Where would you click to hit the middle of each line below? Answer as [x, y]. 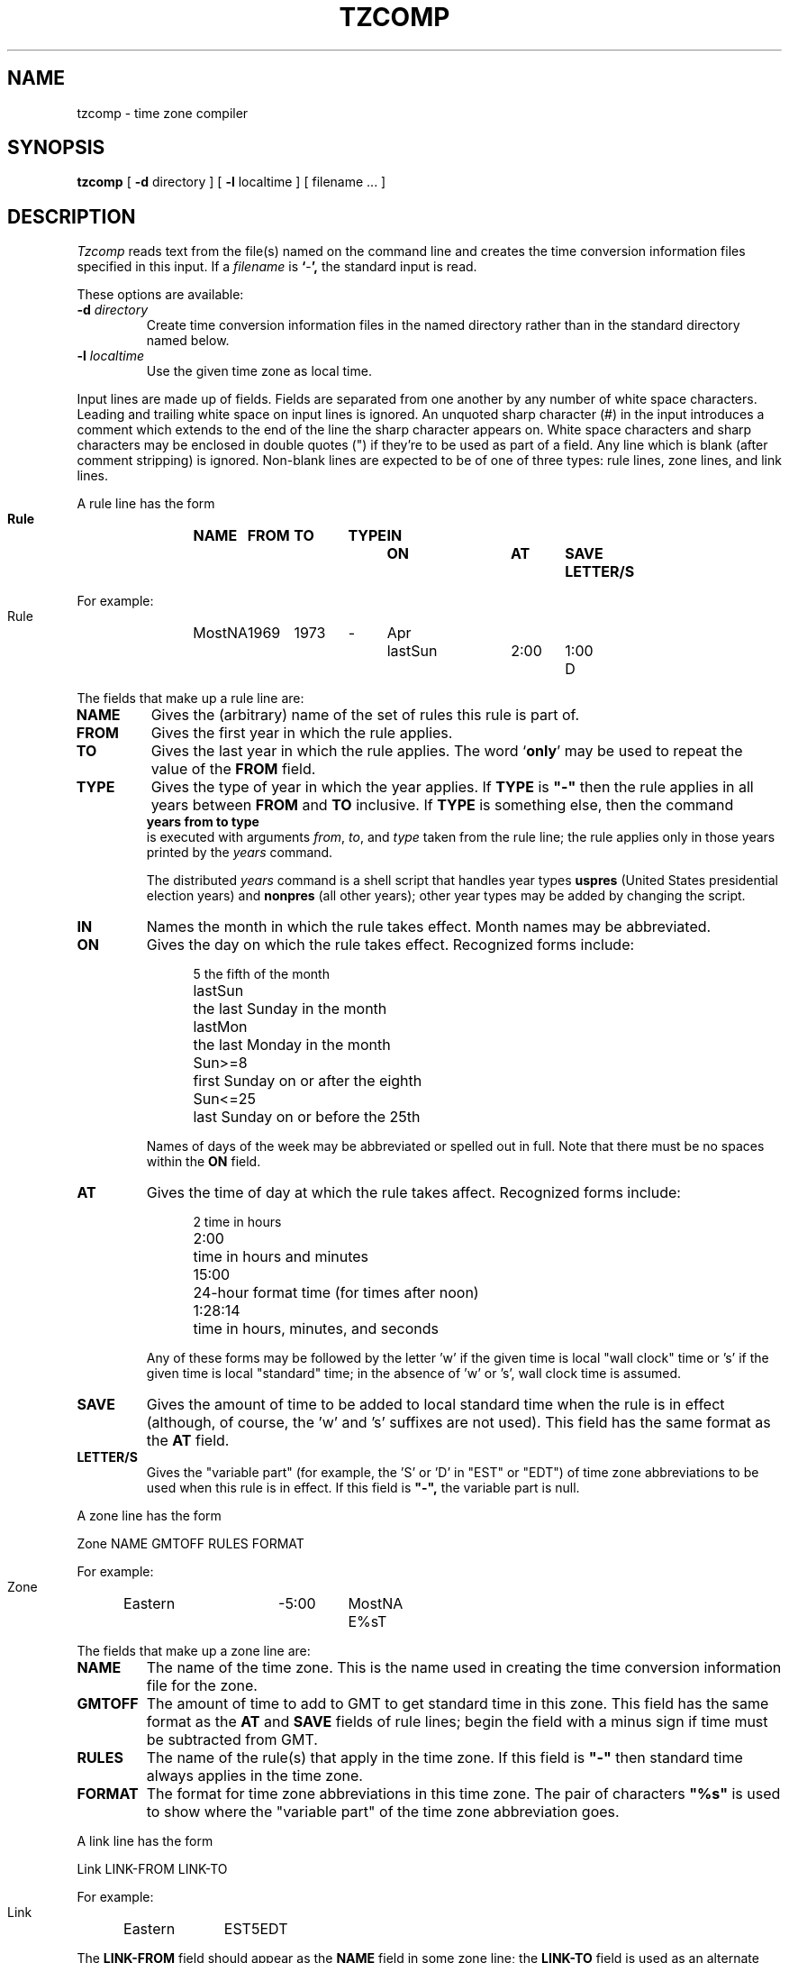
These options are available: [160, 295]
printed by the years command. [240, 853]
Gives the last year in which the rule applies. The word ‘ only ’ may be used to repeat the [447, 751]
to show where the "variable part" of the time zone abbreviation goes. [383, 1812]
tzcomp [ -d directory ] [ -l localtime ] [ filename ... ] [231, 182]
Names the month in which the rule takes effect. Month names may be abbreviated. [429, 927]
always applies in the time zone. [254, 1776]
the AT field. [188, 1441]
